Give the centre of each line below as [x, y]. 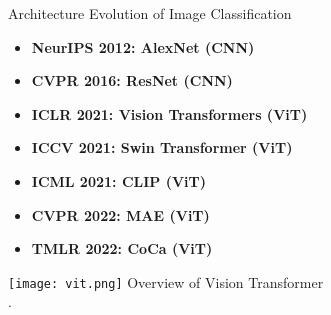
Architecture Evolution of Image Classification [150, 13]
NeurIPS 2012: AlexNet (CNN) [143, 46]
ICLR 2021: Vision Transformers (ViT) [169, 113]
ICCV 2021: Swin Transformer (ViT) [162, 147]
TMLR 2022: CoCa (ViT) [122, 248]
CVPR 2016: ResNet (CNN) [132, 80]
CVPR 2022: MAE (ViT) [120, 214]
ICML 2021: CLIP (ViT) [119, 180]
